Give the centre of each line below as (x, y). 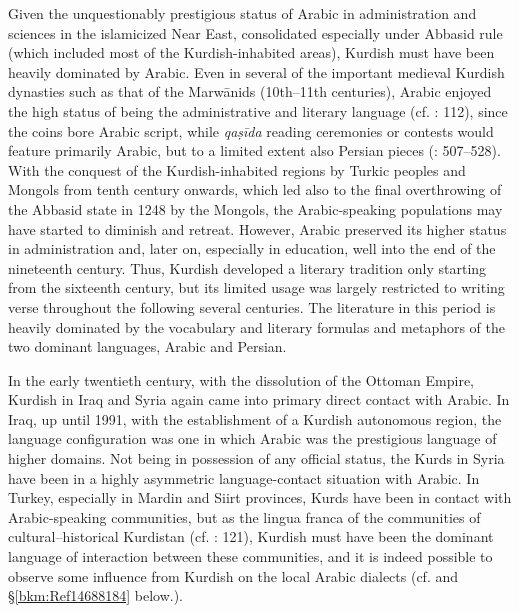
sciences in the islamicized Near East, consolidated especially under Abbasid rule (255, 32)
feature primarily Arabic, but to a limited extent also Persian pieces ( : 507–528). (254, 150)
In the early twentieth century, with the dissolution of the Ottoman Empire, (241, 379)
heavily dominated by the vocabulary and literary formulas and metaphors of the (257, 326)
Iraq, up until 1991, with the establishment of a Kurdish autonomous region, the (255, 418)
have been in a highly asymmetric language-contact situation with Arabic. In (244, 477)
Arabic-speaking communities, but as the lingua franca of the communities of (244, 516)
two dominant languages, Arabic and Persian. (147, 346)
